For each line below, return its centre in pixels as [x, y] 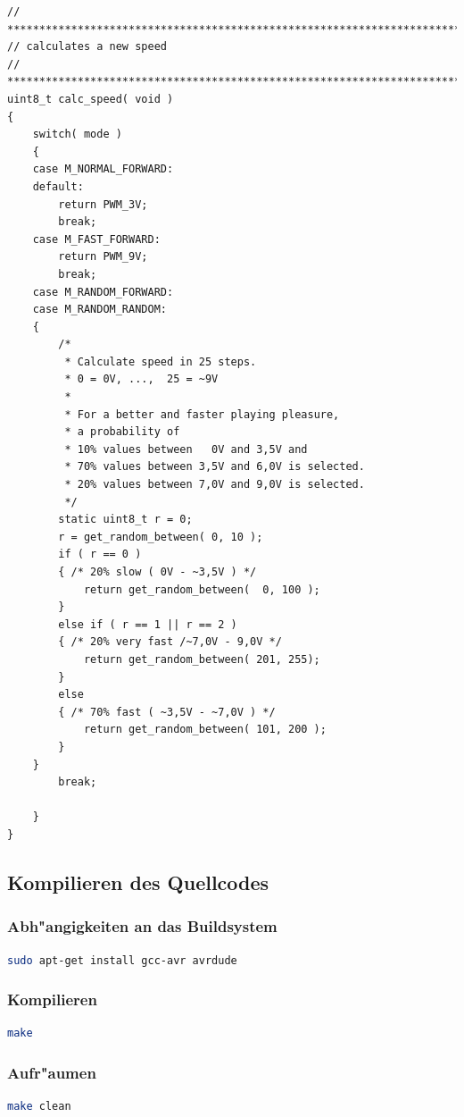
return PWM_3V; [103, 204]
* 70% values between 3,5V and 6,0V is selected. [215, 467]
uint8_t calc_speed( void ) [91, 99]
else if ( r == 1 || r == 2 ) [148, 624]
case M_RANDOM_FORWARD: [103, 292]
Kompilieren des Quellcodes [138, 882]
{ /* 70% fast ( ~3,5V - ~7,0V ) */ [167, 712]
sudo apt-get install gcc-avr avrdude [122, 960]
